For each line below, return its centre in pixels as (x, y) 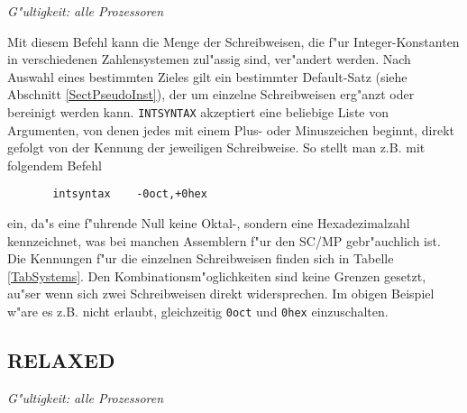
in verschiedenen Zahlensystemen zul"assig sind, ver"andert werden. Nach (209, 59)
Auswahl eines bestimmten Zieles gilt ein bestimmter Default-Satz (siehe (207, 76)
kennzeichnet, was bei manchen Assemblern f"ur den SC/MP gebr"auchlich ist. (224, 240)
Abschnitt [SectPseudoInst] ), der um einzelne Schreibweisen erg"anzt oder (211, 94)
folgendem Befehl (55, 165)
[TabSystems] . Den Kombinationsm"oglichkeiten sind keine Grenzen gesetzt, (217, 275)
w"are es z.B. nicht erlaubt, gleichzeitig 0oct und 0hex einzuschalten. (198, 312)
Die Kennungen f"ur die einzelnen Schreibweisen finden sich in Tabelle (201, 258)
